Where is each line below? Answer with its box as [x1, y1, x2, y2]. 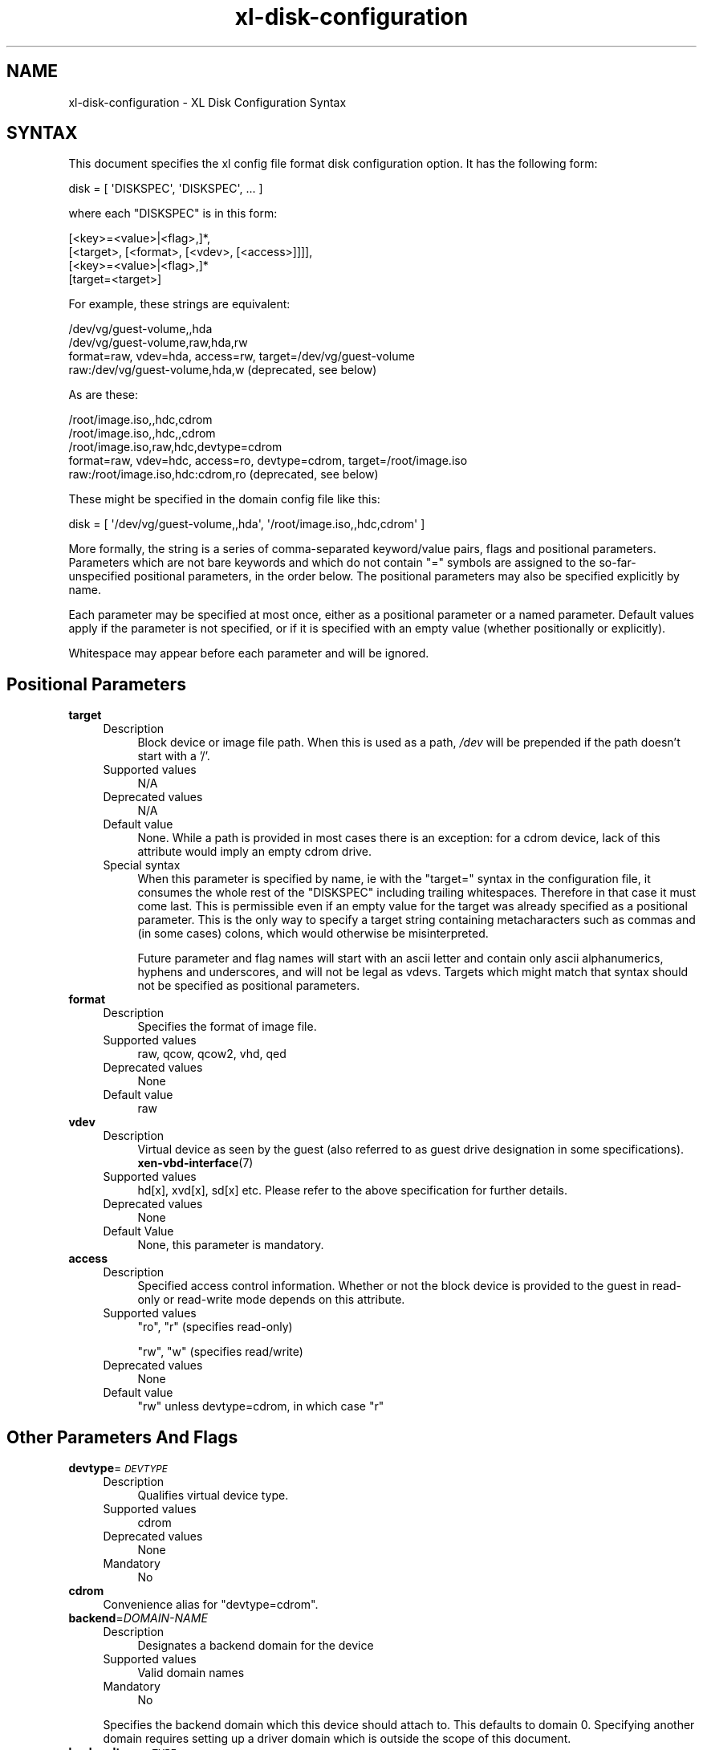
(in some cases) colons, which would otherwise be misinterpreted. [137, 926, 489, 941]
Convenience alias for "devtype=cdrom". [103, 1597, 319, 1612]
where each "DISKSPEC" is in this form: [68, 206, 278, 221]
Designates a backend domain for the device [137, 1638, 374, 1653]
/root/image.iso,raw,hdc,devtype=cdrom [68, 440, 282, 454]
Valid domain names [137, 1666, 245, 1680]
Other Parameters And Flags [6, 1426, 238, 1447]
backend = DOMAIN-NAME [68, 1611, 208, 1626]
